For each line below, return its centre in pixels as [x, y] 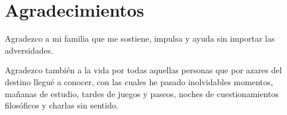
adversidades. [29, 50]
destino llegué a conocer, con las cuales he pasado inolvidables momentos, [139, 81]
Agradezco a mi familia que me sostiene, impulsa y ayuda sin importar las [140, 38]
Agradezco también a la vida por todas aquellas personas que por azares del [143, 70]
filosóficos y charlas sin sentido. [62, 105]
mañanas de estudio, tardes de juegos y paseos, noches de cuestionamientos [142, 93]
